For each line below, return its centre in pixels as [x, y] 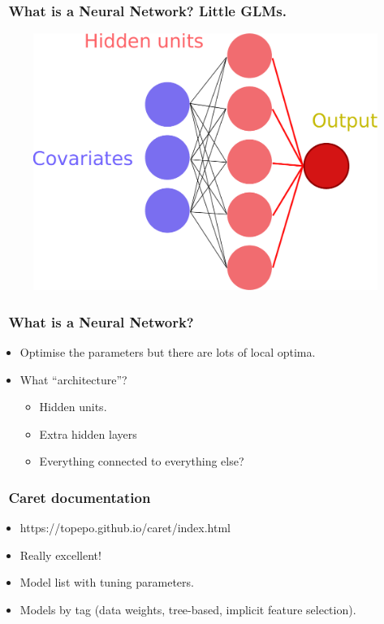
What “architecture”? [73, 379]
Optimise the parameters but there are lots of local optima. [168, 351]
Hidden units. [73, 407]
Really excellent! [60, 555]
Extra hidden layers [88, 433]
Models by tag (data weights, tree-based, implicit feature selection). [188, 609]
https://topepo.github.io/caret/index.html [125, 528]
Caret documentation [80, 497]
